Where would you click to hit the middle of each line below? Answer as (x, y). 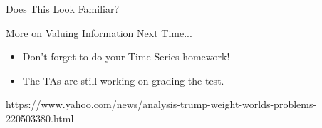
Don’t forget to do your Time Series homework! (126, 57)
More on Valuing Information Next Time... (99, 32)
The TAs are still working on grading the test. (123, 80)
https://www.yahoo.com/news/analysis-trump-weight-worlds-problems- (161, 104)
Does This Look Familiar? (63, 9)
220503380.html (40, 118)
